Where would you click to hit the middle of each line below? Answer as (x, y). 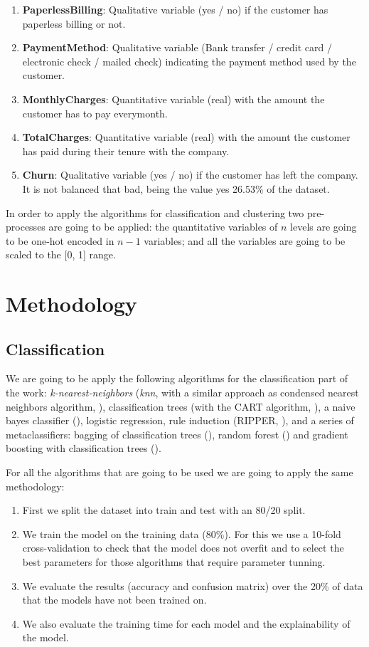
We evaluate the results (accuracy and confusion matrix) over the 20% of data (193, 585)
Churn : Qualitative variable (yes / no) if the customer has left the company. (190, 175)
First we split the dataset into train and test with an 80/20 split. (164, 510)
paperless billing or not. (74, 23)
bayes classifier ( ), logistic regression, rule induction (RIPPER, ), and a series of (180, 420)
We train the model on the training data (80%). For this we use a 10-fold (182, 533)
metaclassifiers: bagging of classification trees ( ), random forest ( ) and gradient (177, 434)
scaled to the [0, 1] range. (61, 254)
